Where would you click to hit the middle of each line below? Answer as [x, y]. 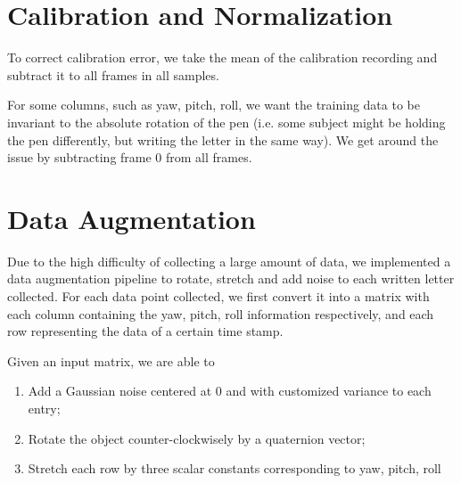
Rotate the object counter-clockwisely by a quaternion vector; [197, 438]
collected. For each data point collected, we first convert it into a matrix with [218, 296]
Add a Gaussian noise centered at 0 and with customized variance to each [230, 391]
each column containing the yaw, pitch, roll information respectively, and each [221, 313]
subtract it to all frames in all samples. [113, 74]
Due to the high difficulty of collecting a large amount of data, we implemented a [229, 261]
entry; [44, 408]
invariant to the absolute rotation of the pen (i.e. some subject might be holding [226, 122]
